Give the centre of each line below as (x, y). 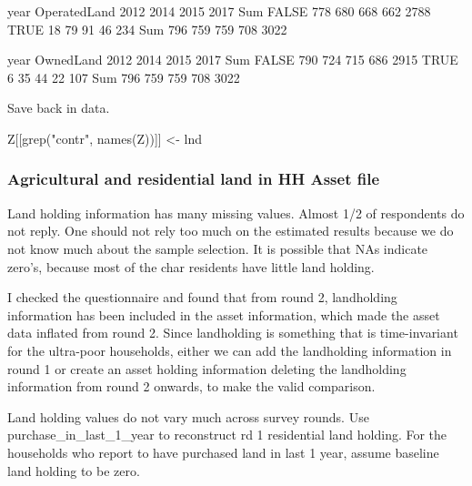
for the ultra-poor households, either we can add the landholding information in (230, 350)
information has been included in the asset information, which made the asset (224, 314)
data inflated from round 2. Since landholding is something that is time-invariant (233, 333)
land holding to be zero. (74, 470)
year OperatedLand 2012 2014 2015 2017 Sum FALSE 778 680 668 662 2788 (219, 11)
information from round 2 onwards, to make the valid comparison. (191, 386)
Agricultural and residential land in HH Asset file (194, 179)
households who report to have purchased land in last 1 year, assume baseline (223, 452)
